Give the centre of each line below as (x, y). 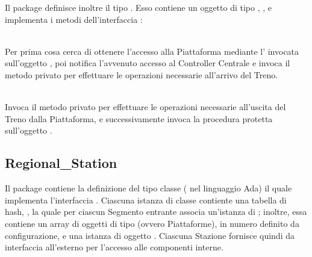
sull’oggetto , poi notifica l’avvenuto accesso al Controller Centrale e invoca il (148, 63)
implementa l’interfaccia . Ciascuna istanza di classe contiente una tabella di (146, 200)
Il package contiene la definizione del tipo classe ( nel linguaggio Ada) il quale (148, 188)
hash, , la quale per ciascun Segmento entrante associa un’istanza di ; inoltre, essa (156, 212)
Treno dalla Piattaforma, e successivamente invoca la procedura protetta (139, 118)
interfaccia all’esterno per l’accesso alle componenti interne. (114, 247)
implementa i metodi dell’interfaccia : (74, 19)
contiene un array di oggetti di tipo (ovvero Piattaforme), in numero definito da (152, 223)
